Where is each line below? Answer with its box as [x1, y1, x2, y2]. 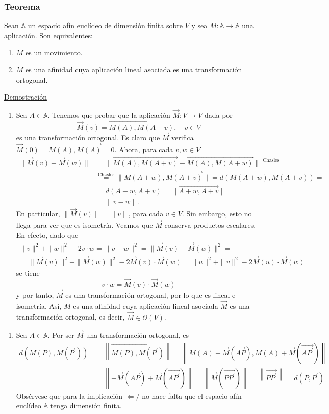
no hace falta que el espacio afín [142, 390, 242, 401]
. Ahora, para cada [114, 143, 173, 154]
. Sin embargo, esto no [182, 208, 252, 219]
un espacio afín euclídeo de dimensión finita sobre [28, 20, 183, 31]
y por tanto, [16, 289, 54, 300]
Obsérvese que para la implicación [16, 390, 123, 401]
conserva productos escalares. [164, 220, 256, 230]
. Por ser [47, 330, 74, 340]
